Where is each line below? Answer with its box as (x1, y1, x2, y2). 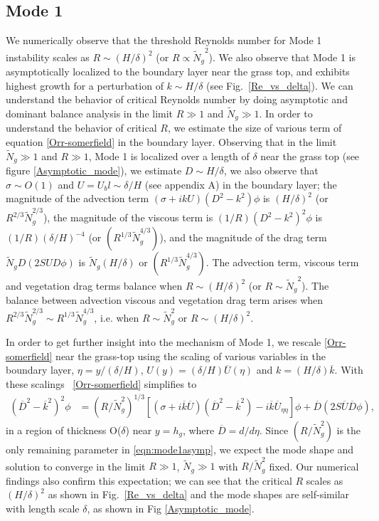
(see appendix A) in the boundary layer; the (144, 177, 337, 191)
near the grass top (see (260, 148, 360, 163)
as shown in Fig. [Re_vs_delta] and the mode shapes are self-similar (48, 487, 350, 502)
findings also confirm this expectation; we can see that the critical (6, 473, 292, 488)
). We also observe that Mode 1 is (208, 49, 356, 64)
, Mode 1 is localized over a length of (88, 148, 250, 163)
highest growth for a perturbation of (6, 78, 164, 93)
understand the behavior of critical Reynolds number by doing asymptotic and (6, 92, 348, 107)
